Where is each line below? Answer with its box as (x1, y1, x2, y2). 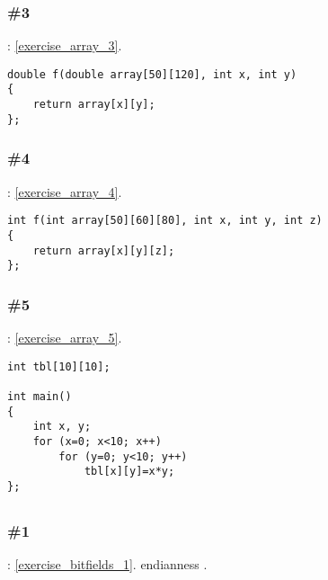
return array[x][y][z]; (32, 244, 175, 257)
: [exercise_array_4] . (7, 182, 122, 201)
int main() (7, 390, 72, 403)
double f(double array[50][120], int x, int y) (7, 67, 297, 81)
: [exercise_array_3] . (7, 36, 122, 55)
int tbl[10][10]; (7, 360, 111, 373)
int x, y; (32, 420, 92, 433)
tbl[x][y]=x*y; (84, 465, 175, 478)
